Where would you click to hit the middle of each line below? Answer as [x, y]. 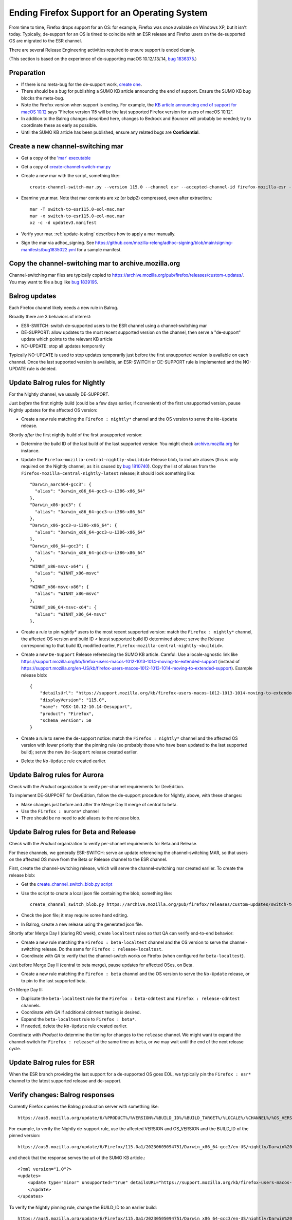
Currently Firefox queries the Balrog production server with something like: [84, 1107]
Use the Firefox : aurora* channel [60, 811]
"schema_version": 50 [66, 720]
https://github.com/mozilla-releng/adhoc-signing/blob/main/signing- [164, 243]
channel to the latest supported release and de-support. [65, 1081]
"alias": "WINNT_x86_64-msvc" [71, 614]
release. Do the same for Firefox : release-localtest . [102, 949]
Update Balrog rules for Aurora [56, 775]
